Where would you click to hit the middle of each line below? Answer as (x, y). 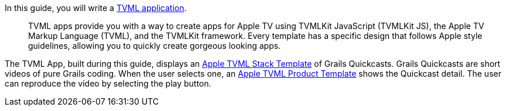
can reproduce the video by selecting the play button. (108, 83)
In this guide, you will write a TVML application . (96, 8)
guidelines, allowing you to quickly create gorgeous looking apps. (155, 46)
